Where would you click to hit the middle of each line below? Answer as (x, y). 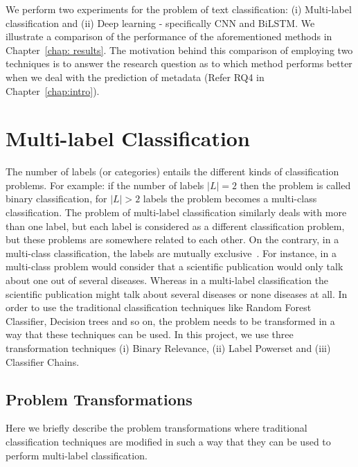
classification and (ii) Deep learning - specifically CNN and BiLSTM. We (160, 23)
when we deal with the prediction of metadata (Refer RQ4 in (135, 77)
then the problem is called (295, 185)
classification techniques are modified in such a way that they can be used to (168, 441)
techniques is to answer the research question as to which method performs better (179, 63)
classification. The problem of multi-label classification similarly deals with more (176, 212)
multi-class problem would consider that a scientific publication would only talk (174, 266)
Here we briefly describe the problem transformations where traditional (156, 428)
